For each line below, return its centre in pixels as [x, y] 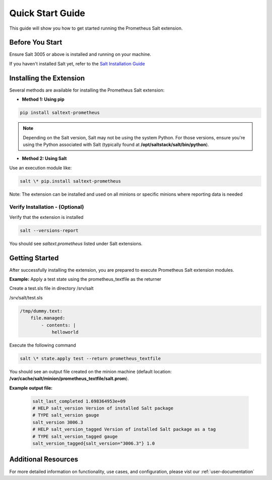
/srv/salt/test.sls [26, 297]
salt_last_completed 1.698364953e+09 [79, 401]
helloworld [65, 332]
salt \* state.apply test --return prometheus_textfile [90, 358]
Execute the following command [43, 345]
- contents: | [58, 325]
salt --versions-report [49, 230]
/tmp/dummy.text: [41, 311]
